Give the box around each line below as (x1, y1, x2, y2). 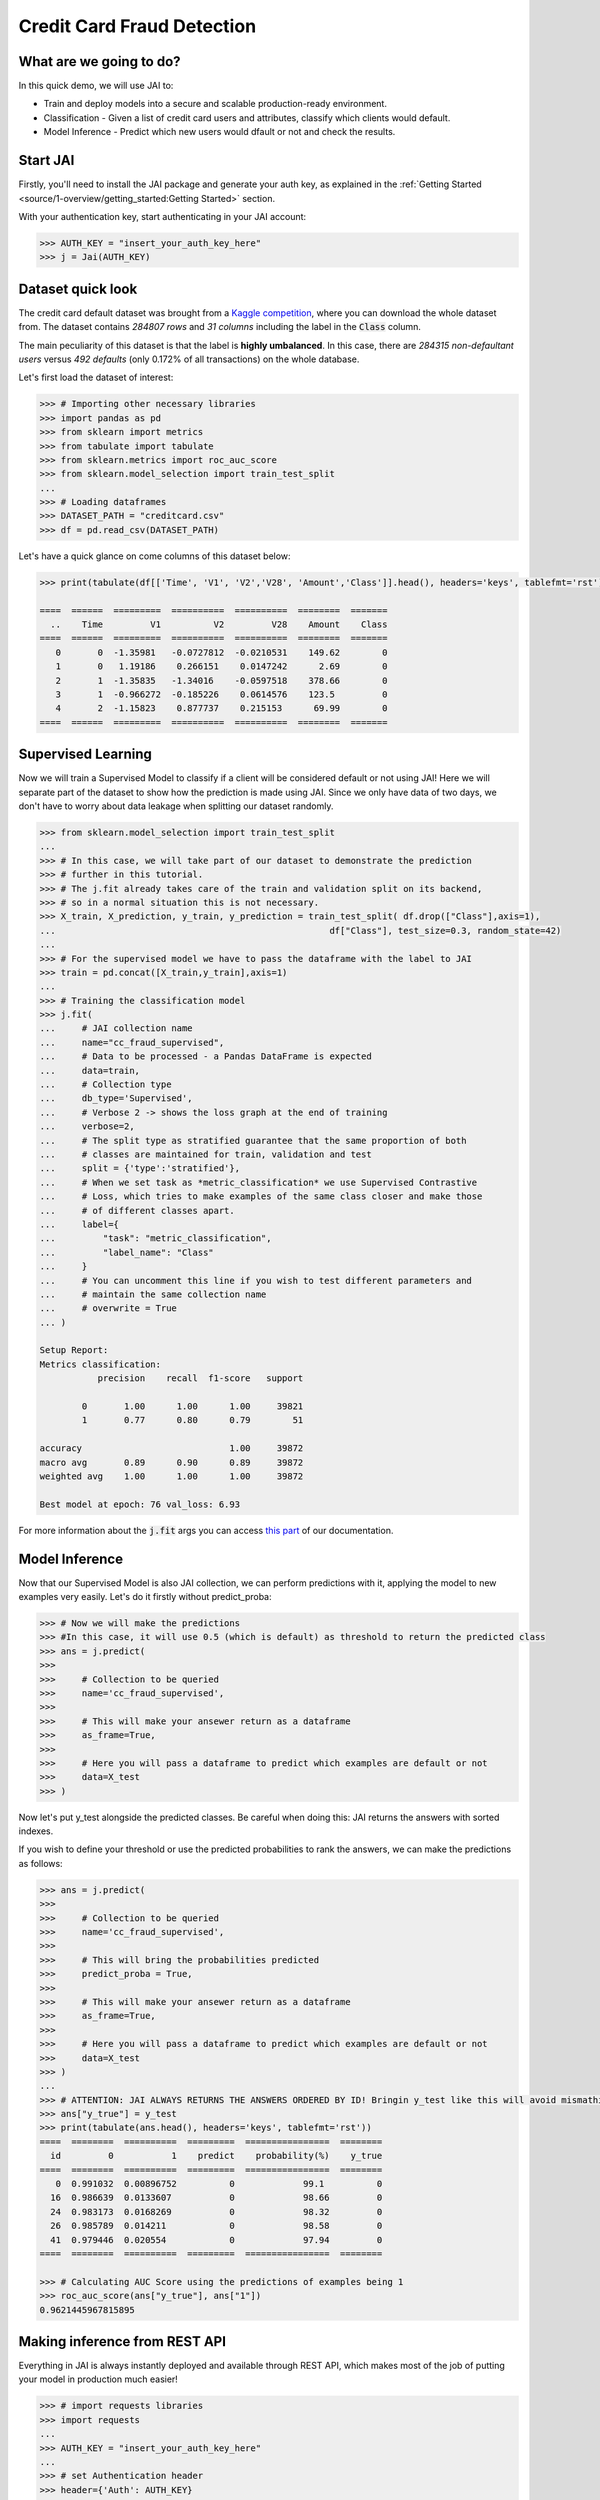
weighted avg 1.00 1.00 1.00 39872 (39, 1470, 304, 1482)
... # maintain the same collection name (39, 1288, 267, 1300)
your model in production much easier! (18, 2373, 179, 2385)
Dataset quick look (18, 280, 138, 297)
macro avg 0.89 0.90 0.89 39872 (39, 1456, 304, 1468)
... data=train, (39, 1065, 140, 1076)
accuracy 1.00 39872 (39, 1443, 304, 1454)
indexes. (18, 1825, 54, 1837)
